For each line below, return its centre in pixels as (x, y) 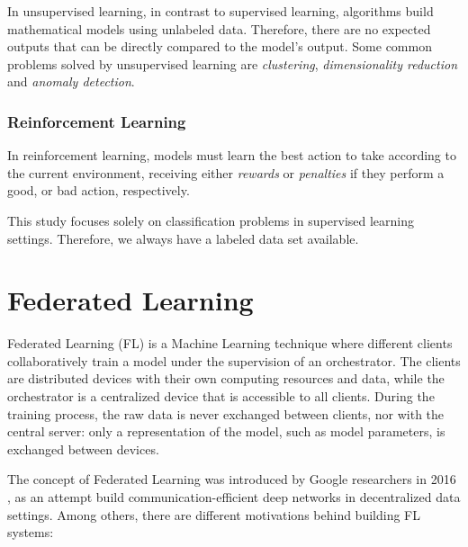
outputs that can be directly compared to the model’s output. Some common (220, 46)
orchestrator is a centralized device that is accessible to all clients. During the (221, 396)
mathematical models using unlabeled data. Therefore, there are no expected (219, 28)
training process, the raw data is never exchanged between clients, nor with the (226, 413)
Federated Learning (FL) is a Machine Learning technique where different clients (230, 343)
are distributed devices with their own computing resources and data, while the (226, 378)
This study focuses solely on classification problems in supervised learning (211, 220)
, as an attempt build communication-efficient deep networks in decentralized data (234, 497)
